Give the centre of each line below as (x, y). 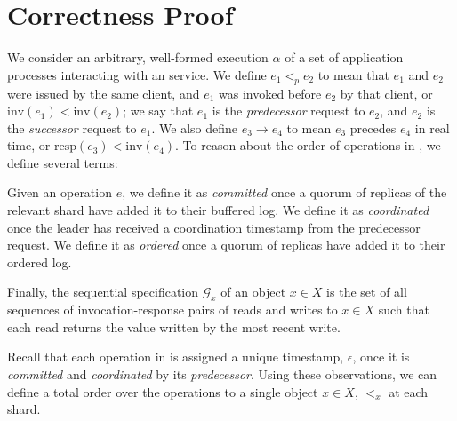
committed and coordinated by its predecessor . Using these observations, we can (222, 374)
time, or (29, 145)
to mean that (353, 74)
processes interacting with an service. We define (137, 74)
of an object (253, 292)
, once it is (381, 357)
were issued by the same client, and (104, 93)
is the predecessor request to (289, 111)
